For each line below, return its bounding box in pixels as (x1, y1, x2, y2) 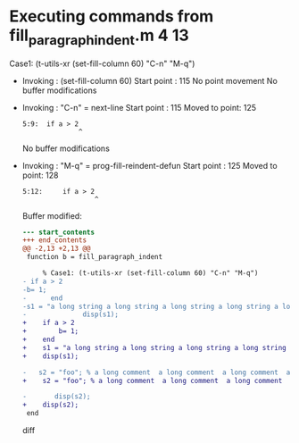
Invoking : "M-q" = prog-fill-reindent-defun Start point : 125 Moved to (21, 160, 278, 171)
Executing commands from (9, 6, 214, 27)
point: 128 (21, 170, 59, 180)
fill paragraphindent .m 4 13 (9, 25, 189, 48)
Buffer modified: (21, 210, 82, 221)
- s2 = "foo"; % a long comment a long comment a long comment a (21, 368, 291, 377)
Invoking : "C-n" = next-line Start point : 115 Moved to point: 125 (21, 102, 257, 113)
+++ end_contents (21, 236, 87, 245)
